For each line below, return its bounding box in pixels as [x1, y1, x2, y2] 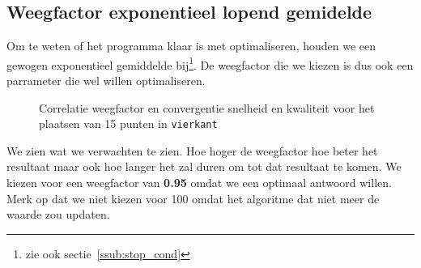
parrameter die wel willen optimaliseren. [6, 72, 206, 89]
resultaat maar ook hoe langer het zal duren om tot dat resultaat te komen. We [6, 158, 402, 175]
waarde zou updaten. [6, 206, 110, 223]
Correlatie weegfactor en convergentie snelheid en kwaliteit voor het [39, 99, 375, 116]
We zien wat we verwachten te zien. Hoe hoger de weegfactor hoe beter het [6, 142, 378, 159]
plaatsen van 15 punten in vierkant [39, 115, 218, 132]
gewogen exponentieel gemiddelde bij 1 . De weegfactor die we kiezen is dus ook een [6, 53, 414, 73]
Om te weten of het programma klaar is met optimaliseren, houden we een [6, 37, 376, 54]
